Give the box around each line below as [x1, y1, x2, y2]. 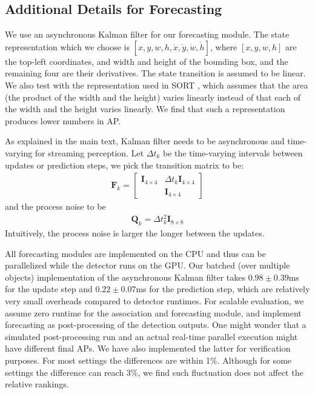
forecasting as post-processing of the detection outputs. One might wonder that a [5, 318, 307, 331]
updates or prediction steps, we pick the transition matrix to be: [5, 158, 244, 171]
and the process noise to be [5, 200, 106, 213]
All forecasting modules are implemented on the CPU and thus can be [5, 247, 266, 259]
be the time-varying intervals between [163, 146, 303, 159]
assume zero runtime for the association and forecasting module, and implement [5, 306, 302, 319]
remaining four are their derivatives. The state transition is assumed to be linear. [5, 67, 306, 79]
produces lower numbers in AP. [5, 114, 121, 127]
